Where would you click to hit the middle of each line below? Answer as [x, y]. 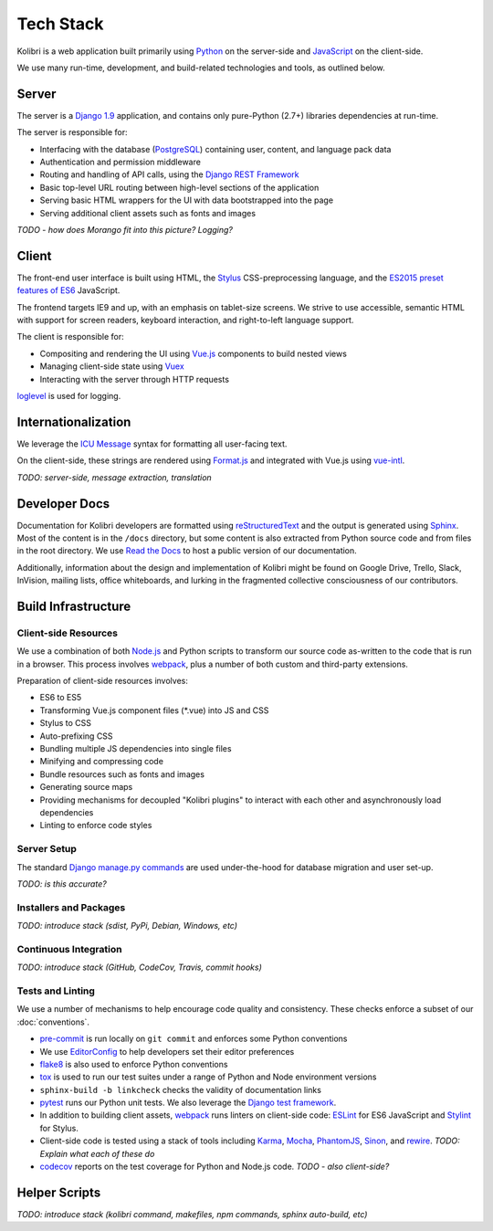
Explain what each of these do [97, 1153]
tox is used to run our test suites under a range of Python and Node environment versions [208, 1077]
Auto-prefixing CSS [76, 736]
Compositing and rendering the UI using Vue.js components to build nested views [193, 353]
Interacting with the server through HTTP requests [135, 379]
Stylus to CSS [65, 723]
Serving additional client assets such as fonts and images [147, 213]
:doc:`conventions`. [53, 1022]
